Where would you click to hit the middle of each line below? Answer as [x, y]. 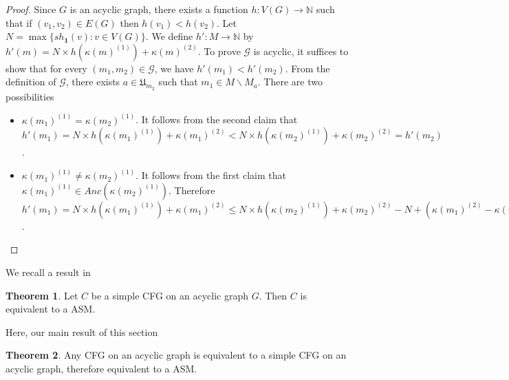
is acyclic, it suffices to [301, 51]
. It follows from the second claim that [217, 119]
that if [19, 22]
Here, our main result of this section [82, 331]
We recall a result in [48, 272]
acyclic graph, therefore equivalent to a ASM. [101, 368]
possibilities [30, 96]
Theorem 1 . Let [42, 295]
